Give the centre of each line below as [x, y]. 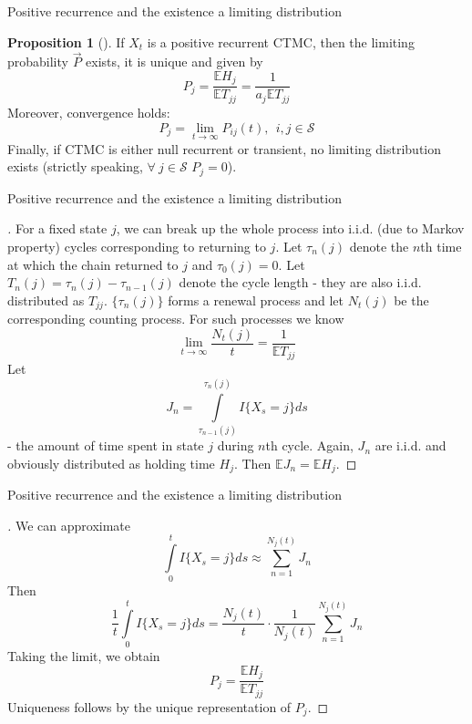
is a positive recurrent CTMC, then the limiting [281, 41]
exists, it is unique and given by [174, 62]
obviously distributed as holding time [111, 463]
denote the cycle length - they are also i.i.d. [300, 282]
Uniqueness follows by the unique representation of [149, 706]
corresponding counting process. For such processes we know [176, 319]
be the [411, 300]
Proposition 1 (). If [66, 41]
